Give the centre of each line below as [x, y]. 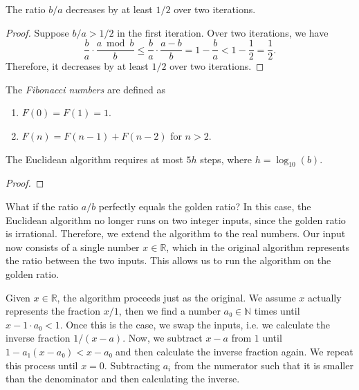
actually [325, 297]
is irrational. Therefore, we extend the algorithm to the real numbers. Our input [176, 233]
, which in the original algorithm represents [258, 247]
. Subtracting [132, 365]
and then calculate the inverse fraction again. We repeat [234, 351]
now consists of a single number [73, 247]
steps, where [226, 159]
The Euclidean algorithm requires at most [94, 159]
